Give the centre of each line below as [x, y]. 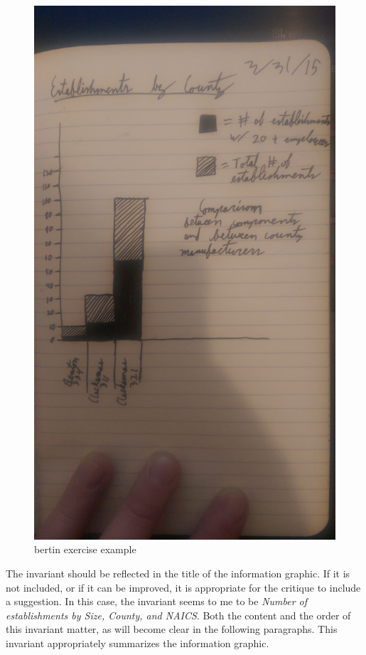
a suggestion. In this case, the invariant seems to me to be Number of [157, 601]
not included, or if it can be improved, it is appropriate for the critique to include [183, 587]
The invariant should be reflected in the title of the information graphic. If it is [178, 573]
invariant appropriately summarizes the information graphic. [138, 643]
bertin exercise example [85, 549]
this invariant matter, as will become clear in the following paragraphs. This [172, 629]
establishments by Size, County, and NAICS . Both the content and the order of [178, 615]
